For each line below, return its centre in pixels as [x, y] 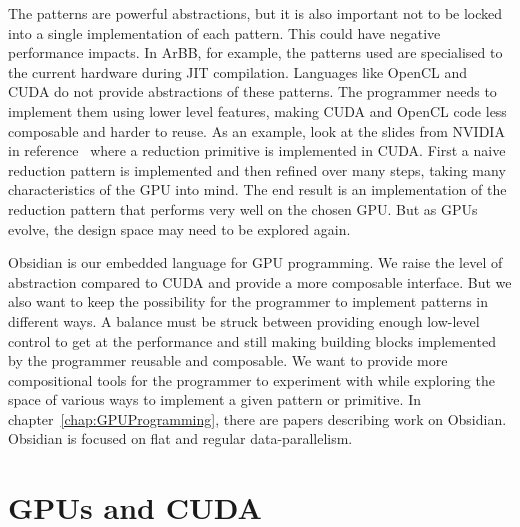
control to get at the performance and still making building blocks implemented [252, 340]
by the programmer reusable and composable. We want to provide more [228, 360]
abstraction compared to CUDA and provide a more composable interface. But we [260, 281]
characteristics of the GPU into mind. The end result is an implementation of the [257, 189]
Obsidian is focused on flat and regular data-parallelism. [180, 438]
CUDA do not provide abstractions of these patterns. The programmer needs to [252, 91]
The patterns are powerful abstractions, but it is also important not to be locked [255, 13]
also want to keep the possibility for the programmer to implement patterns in [248, 301]
